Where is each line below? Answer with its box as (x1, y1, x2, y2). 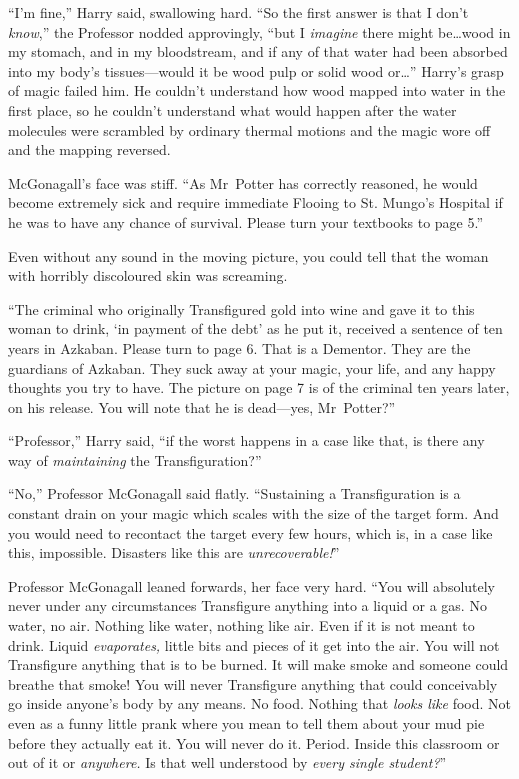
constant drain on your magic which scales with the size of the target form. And (8, 503, 499, 524)
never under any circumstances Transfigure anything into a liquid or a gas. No (8, 595, 487, 616)
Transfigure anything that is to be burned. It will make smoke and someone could (8, 654, 509, 675)
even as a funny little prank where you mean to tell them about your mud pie (8, 713, 485, 733)
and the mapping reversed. (8, 139, 171, 160)
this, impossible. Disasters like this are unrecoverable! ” (8, 542, 340, 563)
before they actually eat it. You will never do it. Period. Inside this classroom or (8, 732, 500, 753)
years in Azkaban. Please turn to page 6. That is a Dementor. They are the (8, 337, 471, 358)
